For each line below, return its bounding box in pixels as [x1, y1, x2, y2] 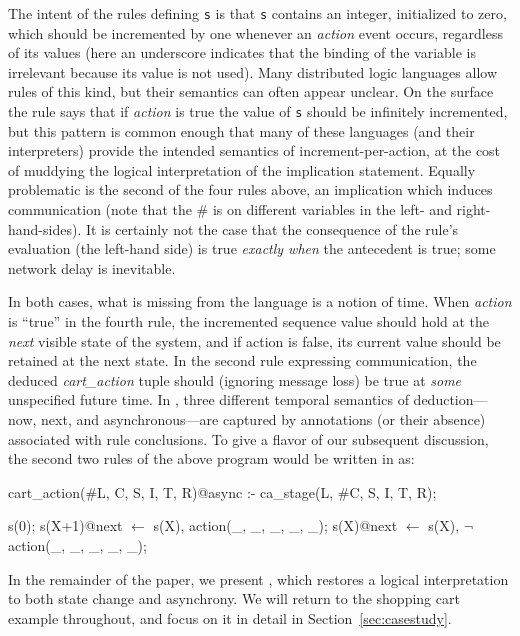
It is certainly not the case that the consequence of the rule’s [85, 218, 459, 239]
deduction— [413, 389, 488, 410]
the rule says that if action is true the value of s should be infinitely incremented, [8, 101, 508, 122]
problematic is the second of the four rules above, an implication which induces [8, 179, 493, 200]
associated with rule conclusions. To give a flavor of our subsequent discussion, [8, 428, 489, 449]
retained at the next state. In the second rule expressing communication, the [8, 350, 477, 371]
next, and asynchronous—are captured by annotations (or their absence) [41, 409, 486, 429]
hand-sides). [8, 218, 82, 239]
